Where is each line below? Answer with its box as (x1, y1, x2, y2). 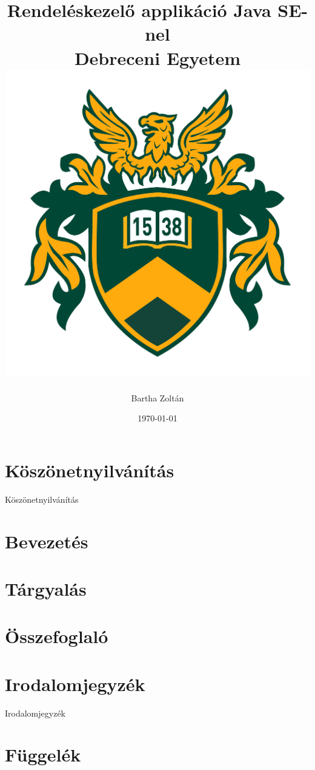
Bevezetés (5, 528, 88, 553)
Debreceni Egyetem (74, 45, 241, 70)
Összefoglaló (5, 624, 108, 649)
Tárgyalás (5, 576, 87, 601)
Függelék (5, 742, 81, 767)
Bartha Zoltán (131, 391, 184, 404)
